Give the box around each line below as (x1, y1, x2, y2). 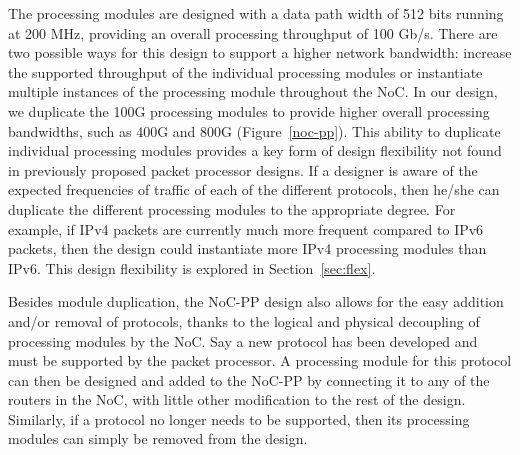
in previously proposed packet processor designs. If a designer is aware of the (8, 159, 478, 180)
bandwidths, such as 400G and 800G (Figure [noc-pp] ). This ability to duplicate (8, 120, 501, 141)
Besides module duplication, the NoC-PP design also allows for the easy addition (8, 291, 504, 312)
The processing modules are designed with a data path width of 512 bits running (8, 3, 504, 23)
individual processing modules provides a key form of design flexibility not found (8, 140, 502, 161)
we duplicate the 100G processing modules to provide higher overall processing (8, 100, 490, 121)
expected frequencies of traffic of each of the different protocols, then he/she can (8, 179, 500, 200)
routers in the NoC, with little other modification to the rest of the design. (8, 389, 466, 410)
